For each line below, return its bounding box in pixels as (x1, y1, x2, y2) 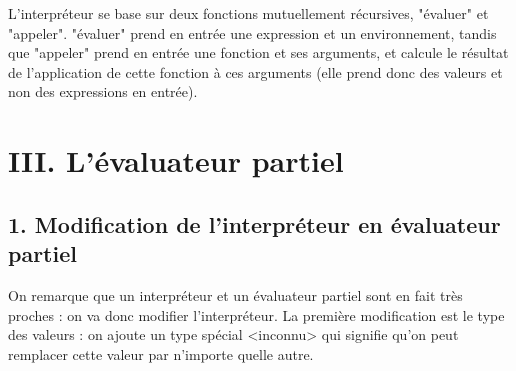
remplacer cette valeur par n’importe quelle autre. (8, 343, 314, 364)
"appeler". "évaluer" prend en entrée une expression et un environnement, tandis (8, 22, 497, 43)
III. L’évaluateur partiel (8, 140, 344, 181)
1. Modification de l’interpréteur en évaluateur (8, 208, 501, 239)
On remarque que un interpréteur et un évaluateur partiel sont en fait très (8, 284, 463, 305)
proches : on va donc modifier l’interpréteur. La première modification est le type (8, 304, 505, 325)
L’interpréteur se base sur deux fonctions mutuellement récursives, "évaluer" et (8, 3, 489, 23)
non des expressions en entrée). (8, 81, 198, 102)
